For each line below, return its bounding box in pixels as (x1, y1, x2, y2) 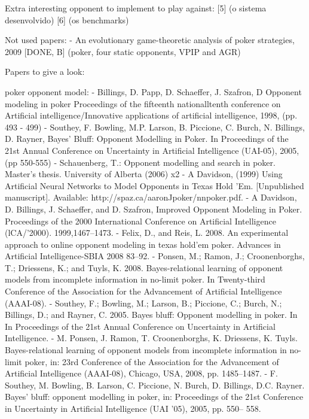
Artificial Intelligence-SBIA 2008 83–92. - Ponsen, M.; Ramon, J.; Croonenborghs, (5, 250, 305, 262)
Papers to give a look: (5, 65, 85, 78)
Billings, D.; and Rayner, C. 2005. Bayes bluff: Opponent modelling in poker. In (5, 308, 298, 321)
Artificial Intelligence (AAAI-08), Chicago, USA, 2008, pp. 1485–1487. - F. (5, 367, 278, 379)
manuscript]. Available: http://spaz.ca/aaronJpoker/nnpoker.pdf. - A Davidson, (5, 191, 297, 204)
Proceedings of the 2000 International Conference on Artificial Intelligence (5, 214, 276, 227)
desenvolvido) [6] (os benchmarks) (5, 13, 129, 26)
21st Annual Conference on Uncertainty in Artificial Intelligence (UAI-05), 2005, (5, 144, 299, 156)
